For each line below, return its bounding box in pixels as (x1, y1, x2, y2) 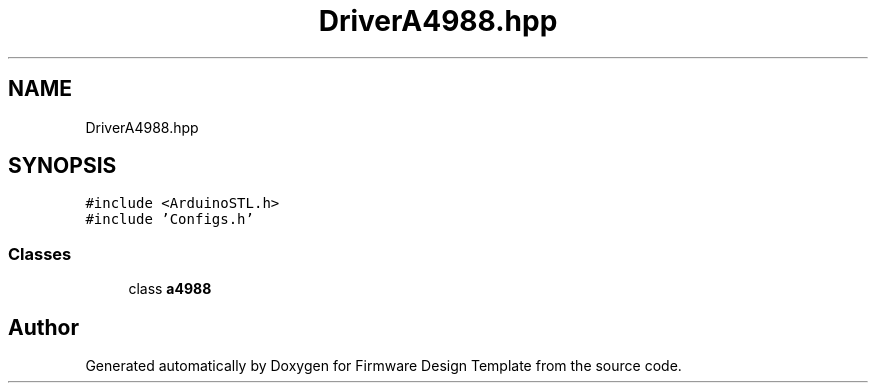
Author (8, 314, 79, 340)
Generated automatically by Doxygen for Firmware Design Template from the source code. (85, 357, 682, 375)
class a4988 (128, 280, 212, 298)
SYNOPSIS (8, 153, 117, 179)
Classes (8, 243, 72, 264)
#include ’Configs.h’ (85, 211, 254, 228)
